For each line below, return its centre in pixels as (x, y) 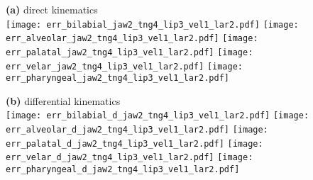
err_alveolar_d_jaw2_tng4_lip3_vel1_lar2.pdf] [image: (137, 130)
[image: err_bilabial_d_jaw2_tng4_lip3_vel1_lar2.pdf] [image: (158, 116)
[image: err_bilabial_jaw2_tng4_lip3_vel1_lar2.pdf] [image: (152, 24)
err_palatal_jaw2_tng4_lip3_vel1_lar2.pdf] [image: (130, 52)
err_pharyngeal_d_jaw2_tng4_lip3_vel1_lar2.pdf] (123, 170)
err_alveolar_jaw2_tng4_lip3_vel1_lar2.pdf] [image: (132, 39)
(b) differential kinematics (63, 100)
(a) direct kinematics (52, 9)
